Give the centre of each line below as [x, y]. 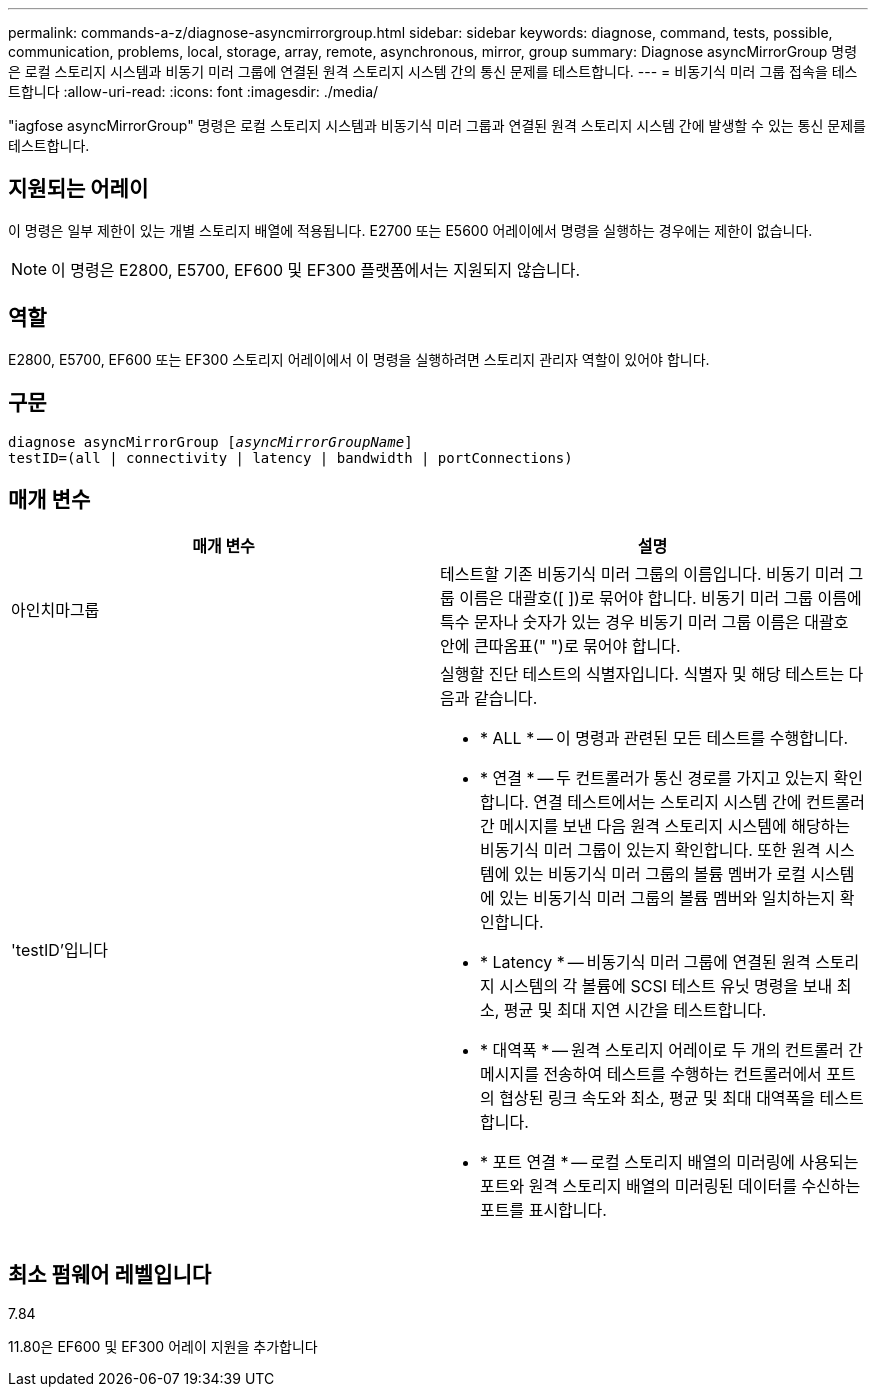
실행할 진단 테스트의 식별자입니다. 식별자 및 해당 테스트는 [642, 674]
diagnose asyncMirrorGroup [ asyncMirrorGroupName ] [210, 441]
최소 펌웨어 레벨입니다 [110, 1274]
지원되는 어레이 [78, 189]
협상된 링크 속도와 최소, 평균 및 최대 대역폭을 [657, 1098]
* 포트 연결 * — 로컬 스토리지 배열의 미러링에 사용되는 [669, 1162]
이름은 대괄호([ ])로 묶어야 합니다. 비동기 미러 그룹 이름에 [660, 598]
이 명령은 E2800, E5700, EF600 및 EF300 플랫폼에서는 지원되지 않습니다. [316, 269]
